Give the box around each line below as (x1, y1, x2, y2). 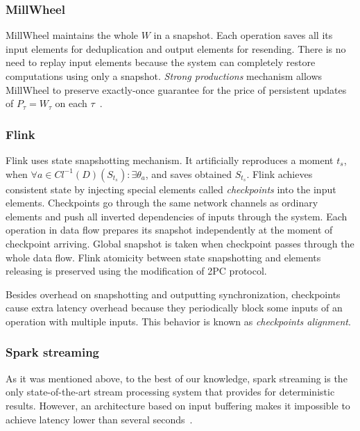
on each (55, 96, 87, 111)
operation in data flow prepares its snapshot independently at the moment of (6, 222, 333, 237)
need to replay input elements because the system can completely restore (6, 55, 316, 70)
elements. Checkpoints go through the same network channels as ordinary (6, 195, 318, 210)
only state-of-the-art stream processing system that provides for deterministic (6, 384, 335, 399)
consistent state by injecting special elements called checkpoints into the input (6, 181, 336, 196)
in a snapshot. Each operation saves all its (153, 28, 333, 42)
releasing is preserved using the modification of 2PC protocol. (6, 263, 267, 278)
